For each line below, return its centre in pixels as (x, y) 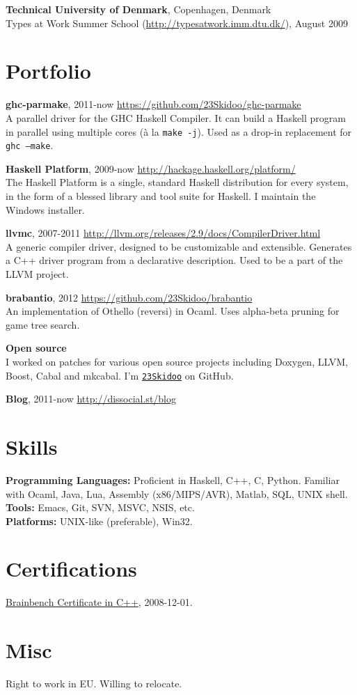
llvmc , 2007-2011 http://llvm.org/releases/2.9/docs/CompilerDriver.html (163, 233)
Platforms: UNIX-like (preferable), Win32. (99, 521)
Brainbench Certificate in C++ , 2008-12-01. (99, 602)
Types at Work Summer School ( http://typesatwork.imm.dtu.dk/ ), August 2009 (177, 23)
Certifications (71, 569)
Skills (32, 446)
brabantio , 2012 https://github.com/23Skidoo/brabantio (129, 297)
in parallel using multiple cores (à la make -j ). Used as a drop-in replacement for (179, 131)
